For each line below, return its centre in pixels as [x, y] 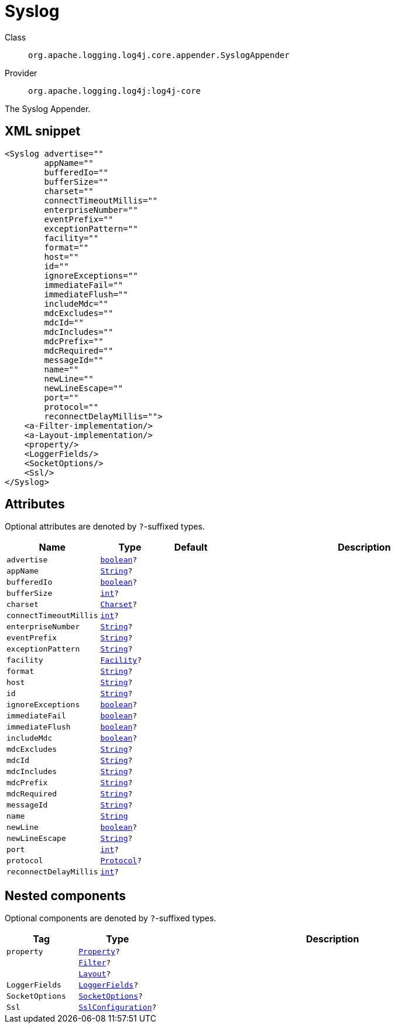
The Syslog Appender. [48, 108]
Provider [21, 73]
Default [191, 547]
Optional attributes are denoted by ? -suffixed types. [105, 527]
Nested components [65, 895]
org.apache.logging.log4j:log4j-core [115, 91]
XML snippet [43, 131]
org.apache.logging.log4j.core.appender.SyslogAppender [159, 55]
